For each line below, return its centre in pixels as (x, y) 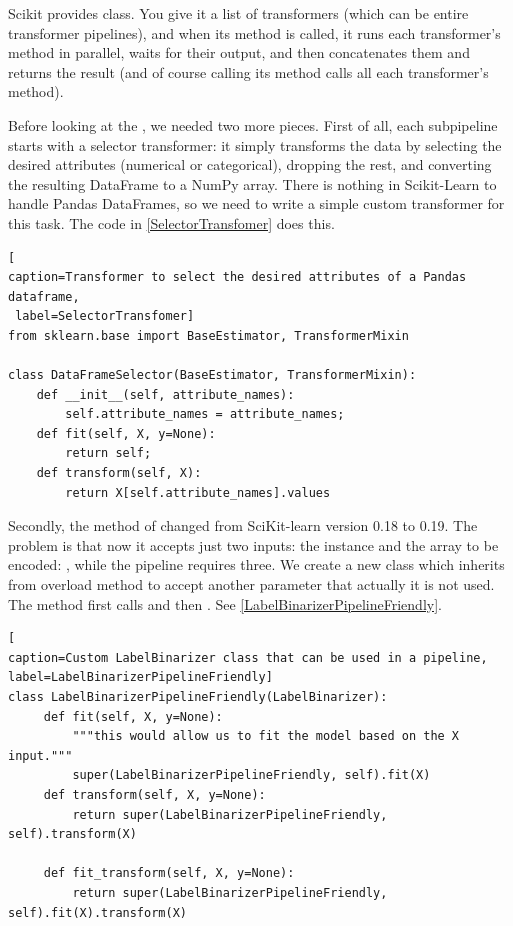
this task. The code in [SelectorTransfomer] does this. (171, 222)
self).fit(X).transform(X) (97, 912)
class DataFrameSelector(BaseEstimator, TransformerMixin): (212, 375)
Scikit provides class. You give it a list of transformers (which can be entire (238, 13)
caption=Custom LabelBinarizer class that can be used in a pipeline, (248, 657)
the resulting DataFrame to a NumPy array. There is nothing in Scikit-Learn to (252, 183)
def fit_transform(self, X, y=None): (169, 873)
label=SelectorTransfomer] (105, 316)
